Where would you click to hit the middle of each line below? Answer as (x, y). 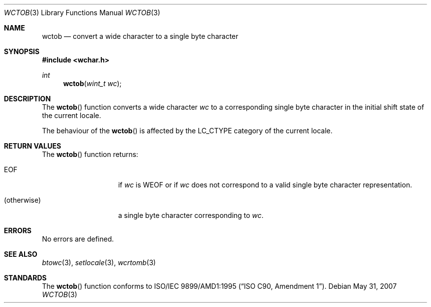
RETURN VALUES (33, 146)
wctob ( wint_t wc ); (92, 83)
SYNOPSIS (22, 51)
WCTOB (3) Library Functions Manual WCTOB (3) (82, 13)
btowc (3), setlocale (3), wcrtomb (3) (99, 262)
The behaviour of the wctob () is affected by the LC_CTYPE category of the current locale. (187, 131)
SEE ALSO (21, 254)
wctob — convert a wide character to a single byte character (140, 36)
